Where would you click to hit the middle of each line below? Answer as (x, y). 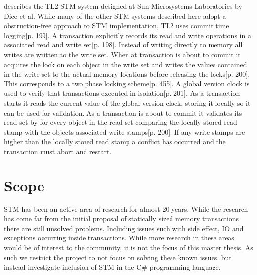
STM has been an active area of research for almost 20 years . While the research (126, 209)
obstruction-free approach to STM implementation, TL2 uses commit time (117, 25)
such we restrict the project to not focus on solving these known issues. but (118, 257)
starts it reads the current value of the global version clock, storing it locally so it (127, 102)
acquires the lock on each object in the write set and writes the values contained (126, 64)
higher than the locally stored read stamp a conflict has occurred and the (115, 141)
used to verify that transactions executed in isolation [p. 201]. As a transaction (122, 93)
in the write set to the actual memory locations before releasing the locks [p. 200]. (127, 74)
